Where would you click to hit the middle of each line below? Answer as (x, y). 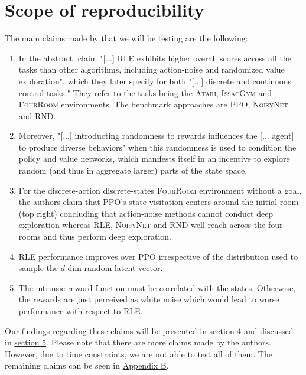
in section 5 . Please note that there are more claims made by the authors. (138, 342)
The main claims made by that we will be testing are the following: (126, 38)
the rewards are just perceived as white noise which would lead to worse (149, 299)
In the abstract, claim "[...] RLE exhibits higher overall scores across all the (155, 58)
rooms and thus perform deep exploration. (95, 237)
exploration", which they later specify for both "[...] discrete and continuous (155, 81)
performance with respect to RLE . (81, 311)
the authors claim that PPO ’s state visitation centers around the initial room (159, 202)
